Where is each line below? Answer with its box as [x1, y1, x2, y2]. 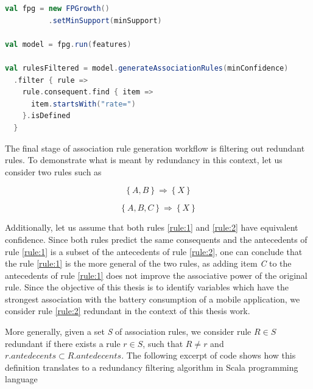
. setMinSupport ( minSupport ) [48, 16, 162, 25]
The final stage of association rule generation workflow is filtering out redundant [5, 141, 305, 154]
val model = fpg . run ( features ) [5, 40, 132, 49]
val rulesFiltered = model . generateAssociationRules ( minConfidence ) [5, 63, 289, 72]
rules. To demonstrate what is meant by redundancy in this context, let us [5, 153, 283, 166]
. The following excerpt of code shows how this [121, 349, 296, 362]
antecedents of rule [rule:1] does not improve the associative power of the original [5, 268, 308, 281]
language [5, 373, 38, 385]
